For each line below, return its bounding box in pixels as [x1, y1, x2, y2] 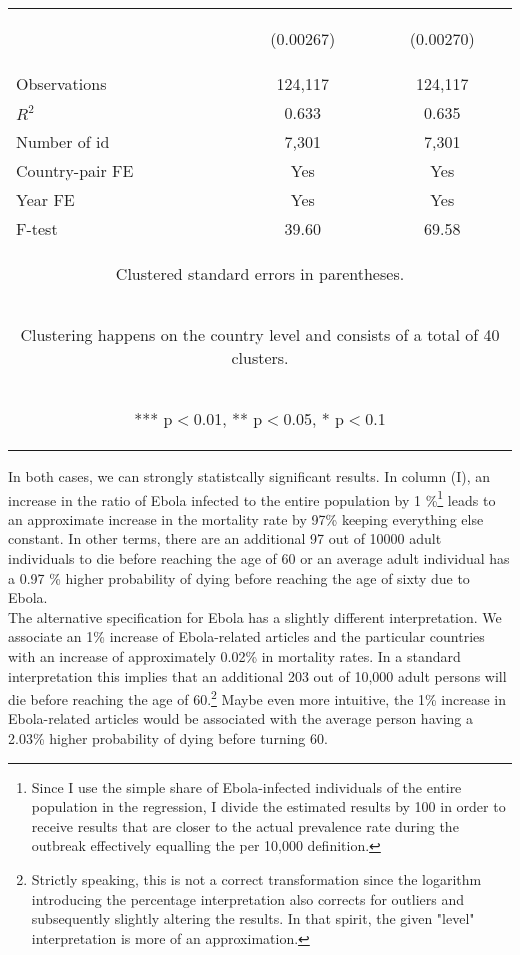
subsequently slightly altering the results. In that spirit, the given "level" [31, 908, 475, 929]
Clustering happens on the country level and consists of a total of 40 [20, 323, 500, 346]
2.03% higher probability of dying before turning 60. [8, 728, 328, 749]
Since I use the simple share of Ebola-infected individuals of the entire [31, 776, 462, 797]
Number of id [16, 130, 110, 153]
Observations [16, 72, 107, 95]
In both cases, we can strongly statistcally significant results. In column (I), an [8, 466, 491, 486]
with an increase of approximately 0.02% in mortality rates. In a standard [8, 646, 461, 666]
